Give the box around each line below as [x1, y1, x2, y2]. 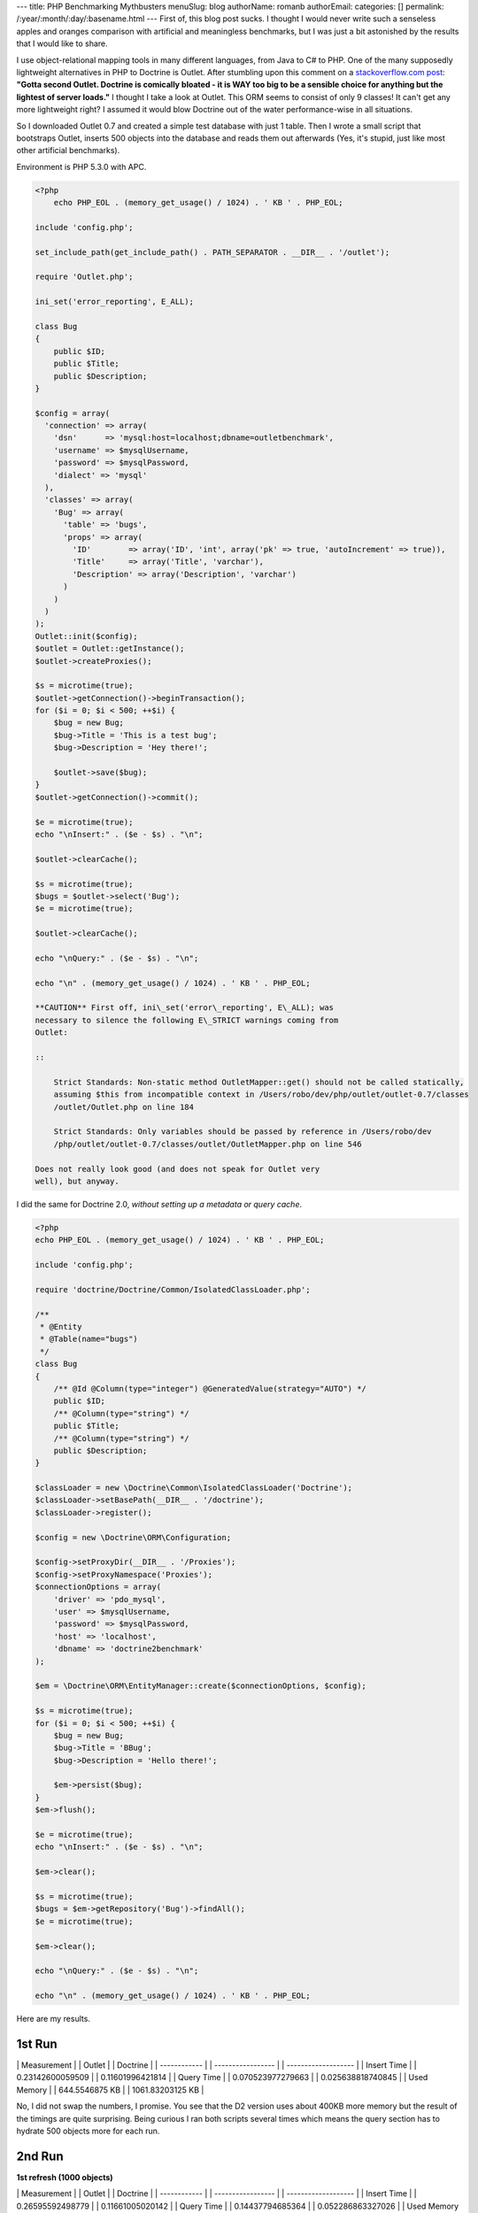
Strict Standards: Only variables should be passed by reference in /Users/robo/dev [53, 1127, 433, 1137]
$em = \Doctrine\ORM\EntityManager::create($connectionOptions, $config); [35, 1681, 367, 1691]
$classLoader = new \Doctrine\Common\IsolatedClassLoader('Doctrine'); [35, 1483, 353, 1493]
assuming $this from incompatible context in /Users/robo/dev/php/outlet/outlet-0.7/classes [53, 1090, 469, 1099]
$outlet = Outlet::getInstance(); [35, 644, 185, 654]
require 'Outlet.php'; [35, 272, 134, 282]
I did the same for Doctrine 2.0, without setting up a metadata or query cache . [16, 1199, 303, 1209]
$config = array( [35, 408, 111, 418]
